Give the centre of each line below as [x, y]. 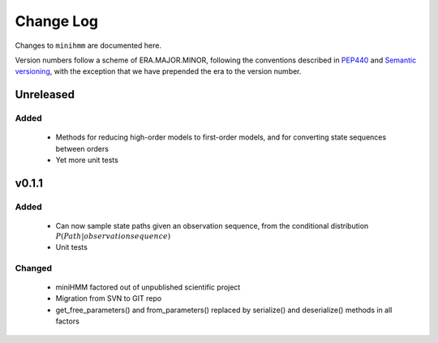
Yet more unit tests [87, 160]
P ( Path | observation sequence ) [113, 236]
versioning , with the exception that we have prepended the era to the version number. [158, 71]
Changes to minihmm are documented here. [88, 45]
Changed [34, 268]
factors [68, 321]
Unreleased [45, 94]
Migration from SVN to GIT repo [109, 298]
